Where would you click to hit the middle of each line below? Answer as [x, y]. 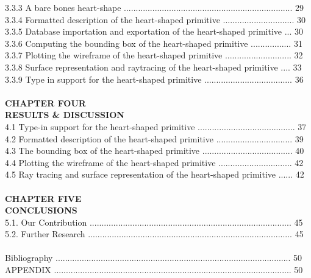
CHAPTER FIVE [43, 198]
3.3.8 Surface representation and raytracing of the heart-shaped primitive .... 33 [153, 67]
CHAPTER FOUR [45, 103]
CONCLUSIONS [41, 210]
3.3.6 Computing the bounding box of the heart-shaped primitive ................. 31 [154, 43]
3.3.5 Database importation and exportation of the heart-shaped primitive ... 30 [154, 31]
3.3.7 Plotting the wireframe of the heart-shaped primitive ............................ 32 [154, 55]
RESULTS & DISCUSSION [65, 115]
